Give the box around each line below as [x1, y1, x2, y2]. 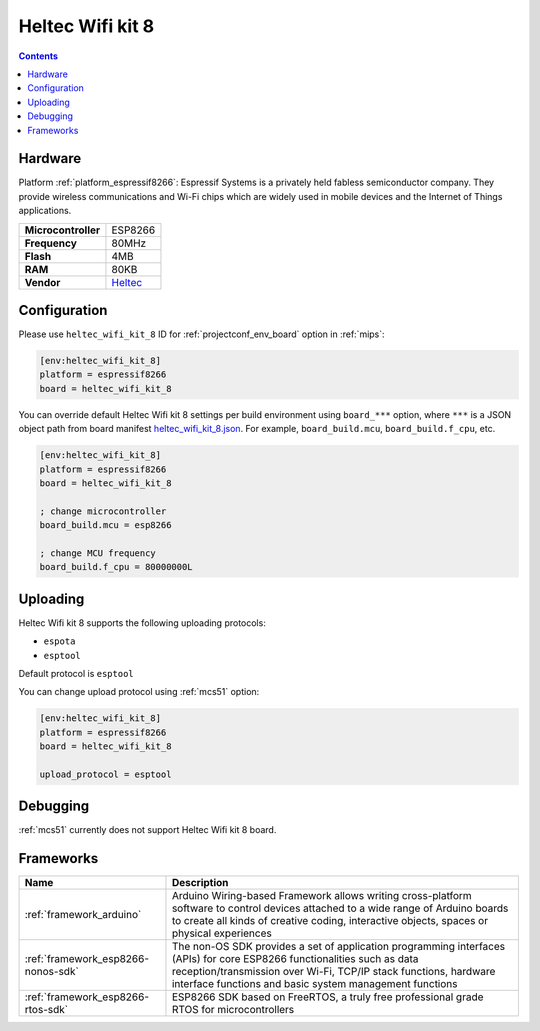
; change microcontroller [39, 505, 167, 517]
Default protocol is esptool [18, 668, 134, 680]
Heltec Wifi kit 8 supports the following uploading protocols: [18, 616, 267, 629]
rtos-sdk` [24, 1003, 69, 1017]
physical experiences [171, 926, 272, 940]
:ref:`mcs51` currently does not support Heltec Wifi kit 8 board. [18, 824, 277, 836]
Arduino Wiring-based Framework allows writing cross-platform [171, 889, 472, 903]
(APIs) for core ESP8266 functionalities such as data [171, 952, 419, 966]
